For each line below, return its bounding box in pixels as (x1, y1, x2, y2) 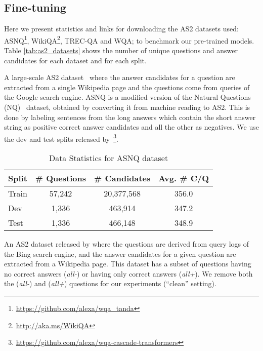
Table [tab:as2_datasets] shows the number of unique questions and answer (4, 45, 238, 56)
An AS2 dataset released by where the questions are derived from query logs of (4, 239, 249, 249)
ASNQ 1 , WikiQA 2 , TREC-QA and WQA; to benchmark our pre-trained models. (4, 33, 254, 46)
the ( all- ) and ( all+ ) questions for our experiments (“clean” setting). (4, 278, 216, 289)
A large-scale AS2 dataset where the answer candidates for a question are (4, 72, 235, 83)
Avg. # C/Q (158, 172, 209, 184)
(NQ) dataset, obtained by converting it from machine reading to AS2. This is (4, 102, 250, 112)
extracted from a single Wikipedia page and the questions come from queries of (4, 82, 250, 92)
